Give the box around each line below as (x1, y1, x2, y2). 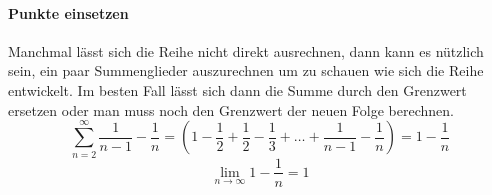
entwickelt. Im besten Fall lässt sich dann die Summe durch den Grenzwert (8, 79, 467, 100)
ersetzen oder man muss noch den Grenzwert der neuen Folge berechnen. (8, 99, 454, 120)
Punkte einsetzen (8, 2, 129, 23)
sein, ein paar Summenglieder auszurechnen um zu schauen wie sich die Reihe (8, 60, 484, 81)
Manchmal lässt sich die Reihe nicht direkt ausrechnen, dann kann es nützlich (8, 40, 484, 61)
